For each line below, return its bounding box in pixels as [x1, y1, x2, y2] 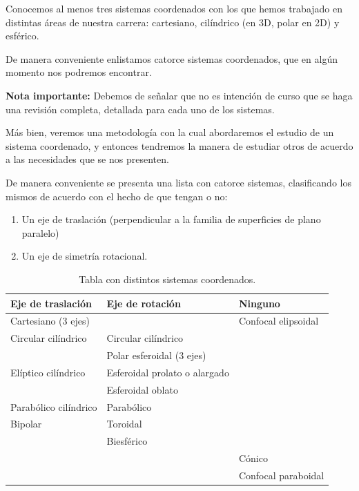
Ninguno [238, 296, 280, 310]
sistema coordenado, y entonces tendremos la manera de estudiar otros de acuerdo [6, 138, 353, 153]
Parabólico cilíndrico [10, 399, 97, 414]
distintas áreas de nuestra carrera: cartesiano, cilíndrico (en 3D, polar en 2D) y [6, 15, 340, 29]
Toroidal [106, 416, 142, 431]
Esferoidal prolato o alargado [106, 365, 229, 379]
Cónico [238, 451, 268, 465]
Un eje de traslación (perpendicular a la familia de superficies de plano [21, 212, 321, 227]
